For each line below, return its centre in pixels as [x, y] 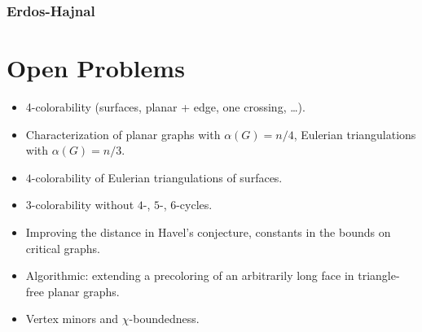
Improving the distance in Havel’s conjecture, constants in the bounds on [208, 232]
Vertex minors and [72, 319]
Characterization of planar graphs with [123, 134]
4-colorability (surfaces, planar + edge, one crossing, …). [165, 106]
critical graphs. [63, 248]
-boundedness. [164, 319]
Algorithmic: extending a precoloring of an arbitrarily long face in [190, 275]
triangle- [379, 275]
